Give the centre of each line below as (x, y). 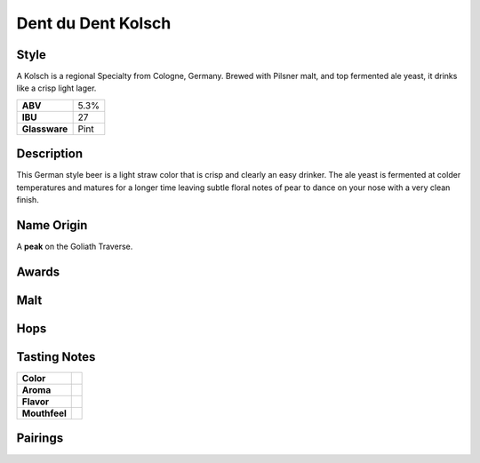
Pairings (40, 439)
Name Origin (52, 225)
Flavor (36, 402)
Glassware (45, 129)
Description (50, 154)
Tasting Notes (56, 357)
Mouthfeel (44, 413)
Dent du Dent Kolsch (94, 23)
